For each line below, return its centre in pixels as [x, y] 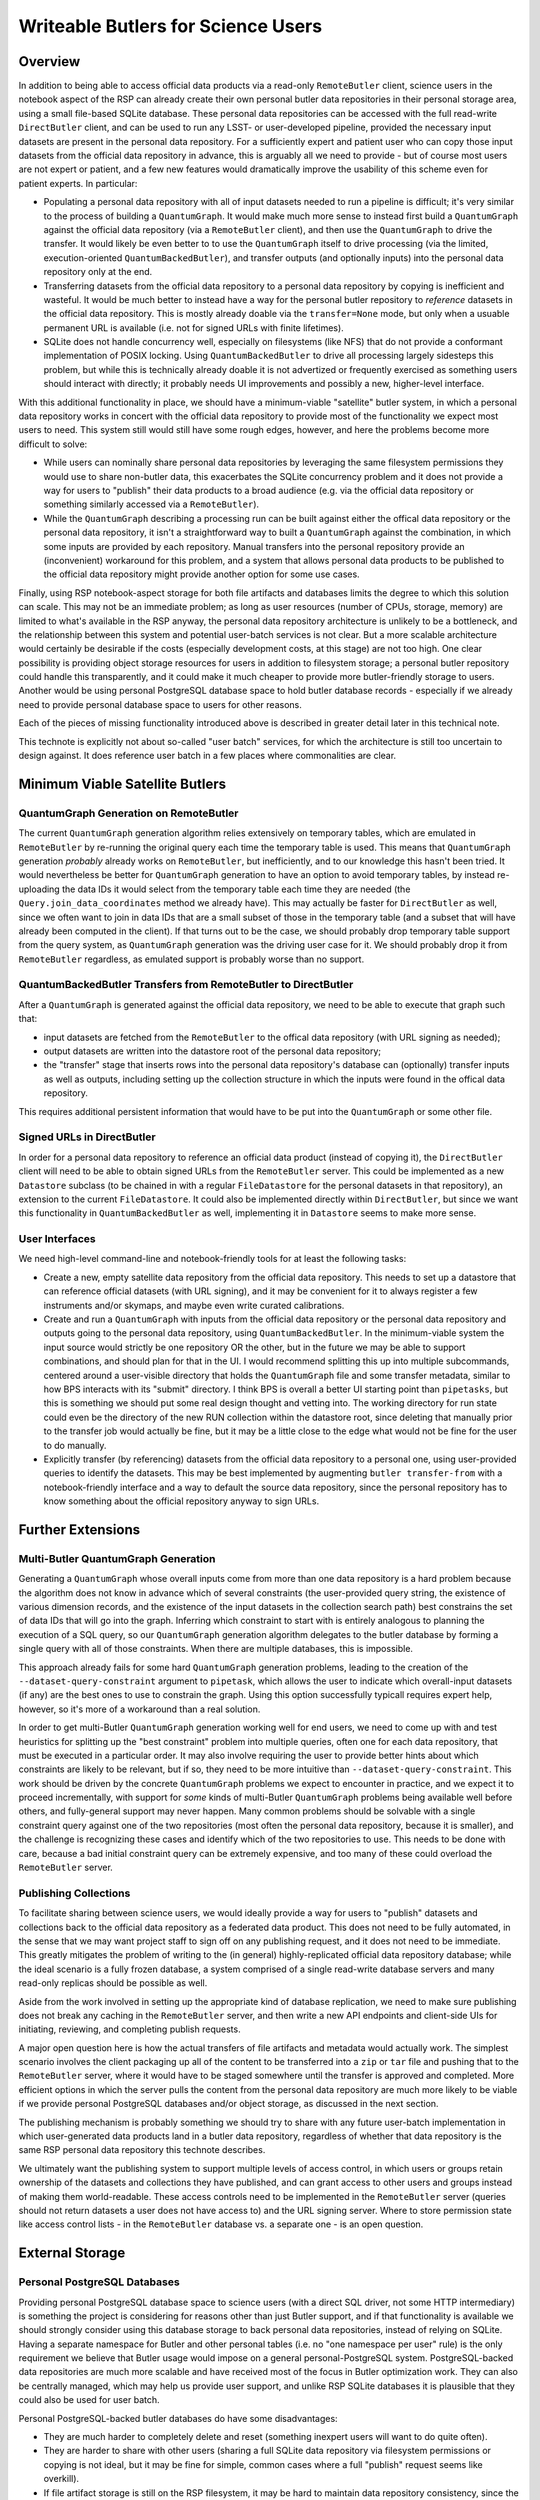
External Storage [72, 2253]
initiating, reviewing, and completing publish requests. [129, 2029]
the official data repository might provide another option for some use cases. [201, 574]
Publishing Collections [74, 1893]
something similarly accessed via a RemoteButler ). [151, 504]
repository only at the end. [98, 272]
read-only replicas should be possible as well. [113, 1983]
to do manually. [75, 1445]
